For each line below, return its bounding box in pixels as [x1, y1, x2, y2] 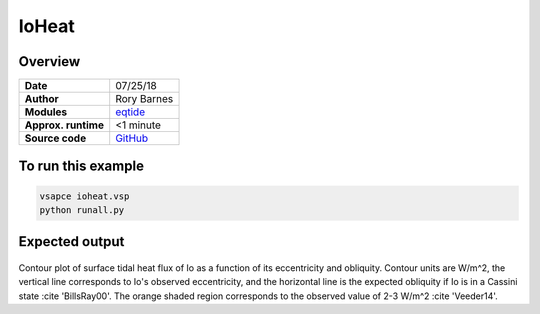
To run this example [18, 158, 145, 175]
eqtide [115, 105, 145, 119]
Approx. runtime [24, 118, 105, 132]
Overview [18, 53, 81, 70]
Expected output [18, 233, 125, 250]
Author [24, 92, 59, 106]
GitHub [115, 131, 149, 145]
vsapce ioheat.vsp [39, 190, 130, 202]
